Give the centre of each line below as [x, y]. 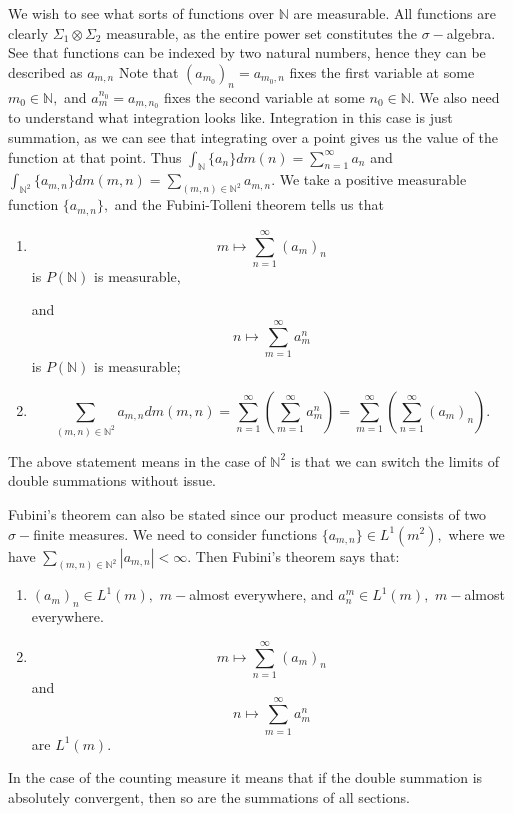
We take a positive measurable [373, 179]
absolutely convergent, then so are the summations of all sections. [209, 796]
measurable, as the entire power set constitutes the [261, 32]
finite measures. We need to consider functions [175, 533]
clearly [28, 32]
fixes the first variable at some [382, 71]
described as [45, 71]
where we [476, 533]
